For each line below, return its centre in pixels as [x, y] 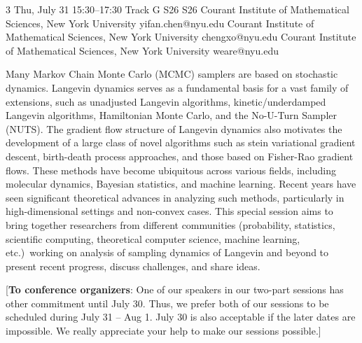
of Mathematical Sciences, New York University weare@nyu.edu [142, 50]
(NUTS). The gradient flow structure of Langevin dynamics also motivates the [174, 128]
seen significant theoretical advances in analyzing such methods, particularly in [175, 197]
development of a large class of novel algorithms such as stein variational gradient [181, 142]
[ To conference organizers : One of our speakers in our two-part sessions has [175, 289]
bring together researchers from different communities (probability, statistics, [170, 224]
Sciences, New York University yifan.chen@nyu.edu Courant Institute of [160, 23]
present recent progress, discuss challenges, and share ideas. [133, 266]
